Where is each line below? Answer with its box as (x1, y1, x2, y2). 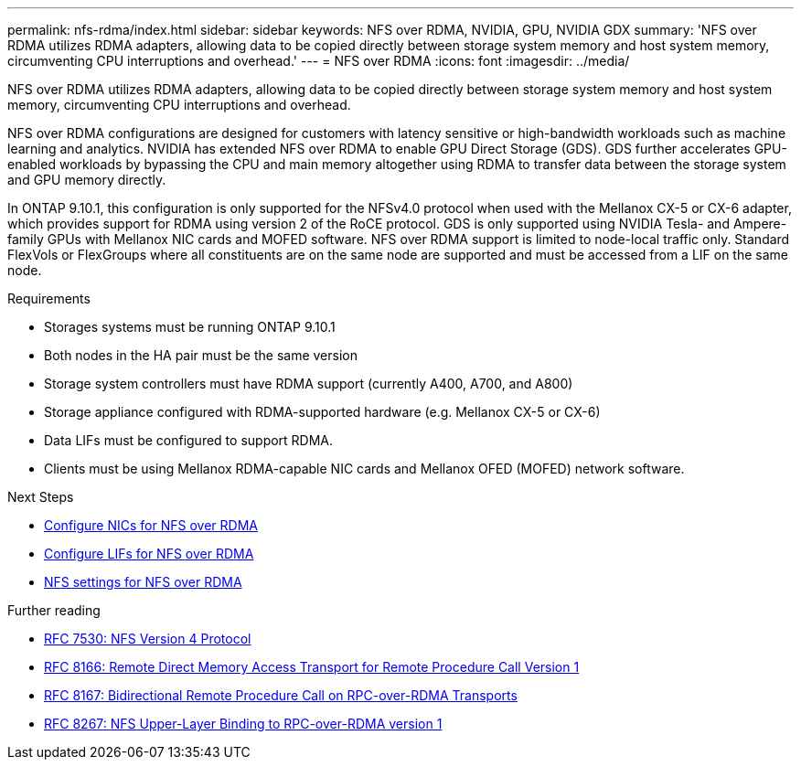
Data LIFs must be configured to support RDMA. (44, 432, 334, 448)
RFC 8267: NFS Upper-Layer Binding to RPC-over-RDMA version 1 (44, 716, 443, 731)
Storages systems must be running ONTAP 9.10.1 (44, 319, 336, 335)
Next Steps (7, 489, 74, 505)
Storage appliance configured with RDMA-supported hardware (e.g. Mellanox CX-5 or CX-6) (44, 404, 601, 420)
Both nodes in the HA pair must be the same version (44, 347, 358, 363)
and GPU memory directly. (7, 172, 166, 187)
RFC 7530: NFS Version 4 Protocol (44, 631, 251, 646)
